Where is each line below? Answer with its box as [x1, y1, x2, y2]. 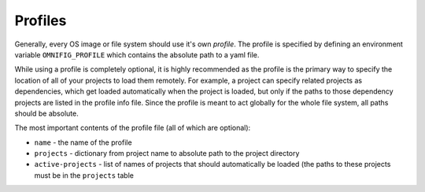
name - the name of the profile [34, 138, 133, 147]
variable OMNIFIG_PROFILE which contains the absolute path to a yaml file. [14, 50, 260, 59]
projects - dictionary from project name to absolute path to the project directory [34, 149, 300, 158]
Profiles [14, 12, 67, 29]
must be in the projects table [34, 170, 134, 180]
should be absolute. [14, 109, 79, 118]
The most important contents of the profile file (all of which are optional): [14, 123, 251, 133]
